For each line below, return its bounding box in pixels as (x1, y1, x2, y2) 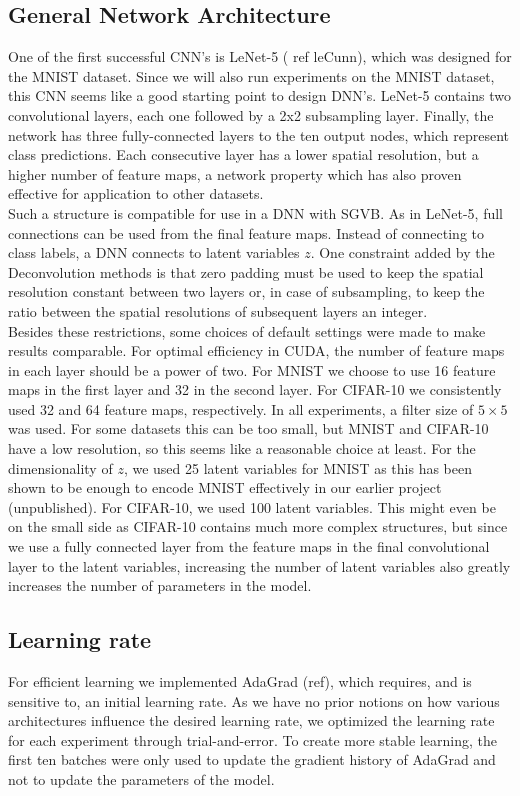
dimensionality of (8, 457, 113, 478)
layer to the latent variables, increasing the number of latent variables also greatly (8, 555, 511, 576)
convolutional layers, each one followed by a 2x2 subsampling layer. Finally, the (8, 104, 494, 125)
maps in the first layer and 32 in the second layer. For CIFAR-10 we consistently (8, 379, 502, 400)
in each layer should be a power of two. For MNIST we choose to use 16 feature (8, 359, 496, 380)
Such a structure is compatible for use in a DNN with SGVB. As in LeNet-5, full (8, 202, 503, 223)
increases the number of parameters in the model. (8, 575, 312, 596)
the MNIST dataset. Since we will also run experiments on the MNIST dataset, (8, 65, 495, 86)
